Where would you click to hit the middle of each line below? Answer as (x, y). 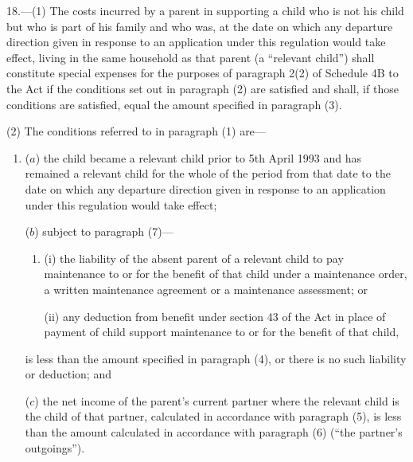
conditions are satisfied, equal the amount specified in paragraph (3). (174, 104)
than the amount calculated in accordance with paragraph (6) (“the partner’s (214, 432)
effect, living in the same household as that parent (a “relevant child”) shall (191, 57)
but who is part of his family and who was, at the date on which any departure (200, 26)
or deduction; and (68, 374)
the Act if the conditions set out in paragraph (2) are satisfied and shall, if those (203, 88)
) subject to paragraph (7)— (104, 231)
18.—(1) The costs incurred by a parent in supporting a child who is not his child (205, 10)
